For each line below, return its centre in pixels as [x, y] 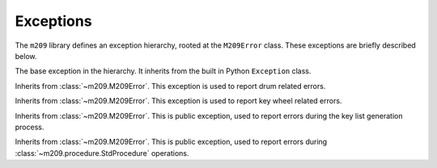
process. [30, 127]
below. [26, 56]
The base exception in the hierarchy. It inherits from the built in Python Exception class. [163, 71]
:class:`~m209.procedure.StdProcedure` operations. [102, 153]
